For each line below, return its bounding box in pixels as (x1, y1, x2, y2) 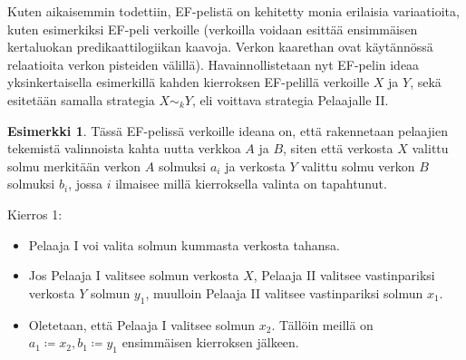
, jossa (68, 174, 102, 193)
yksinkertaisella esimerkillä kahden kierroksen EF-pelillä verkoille (7, 73, 370, 92)
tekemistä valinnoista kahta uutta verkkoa (7, 139, 241, 158)
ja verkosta (225, 156, 286, 175)
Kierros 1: (7, 204, 63, 223)
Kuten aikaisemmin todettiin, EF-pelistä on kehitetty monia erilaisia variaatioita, (7, 2, 460, 20)
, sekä (410, 73, 442, 92)
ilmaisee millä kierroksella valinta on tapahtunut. (115, 174, 387, 193)
